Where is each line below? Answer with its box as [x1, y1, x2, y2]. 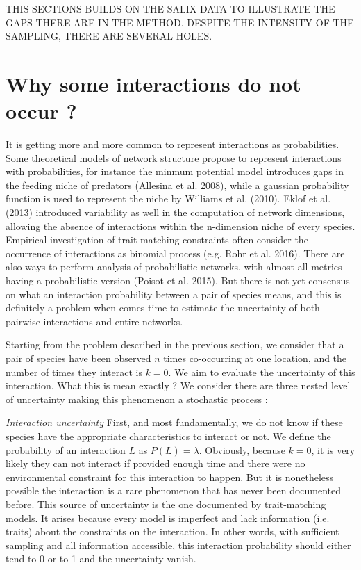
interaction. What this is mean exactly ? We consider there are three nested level [6, 378, 351, 393]
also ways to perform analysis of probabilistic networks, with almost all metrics [6, 259, 342, 274]
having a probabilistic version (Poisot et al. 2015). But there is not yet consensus [6, 273, 350, 288]
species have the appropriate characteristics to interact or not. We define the [6, 428, 331, 443]
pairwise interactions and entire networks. [6, 313, 183, 328]
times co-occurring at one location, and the [163, 351, 347, 365]
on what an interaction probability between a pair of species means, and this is [6, 286, 342, 301]
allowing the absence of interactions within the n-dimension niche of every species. [6, 218, 355, 233]
